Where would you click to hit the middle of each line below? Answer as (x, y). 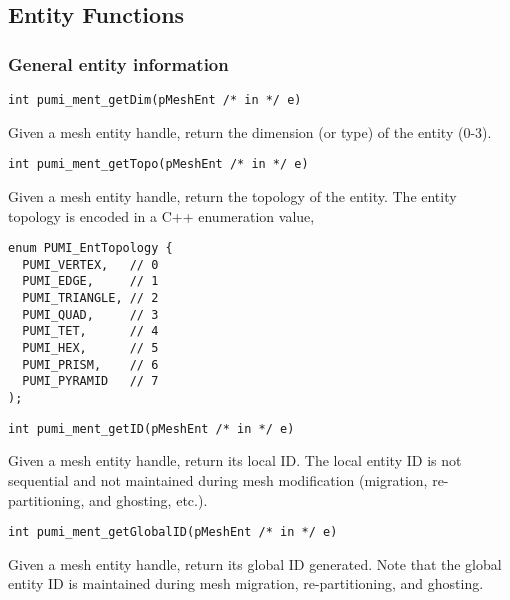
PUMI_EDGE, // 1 (90, 281)
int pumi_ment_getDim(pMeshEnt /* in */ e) (155, 100)
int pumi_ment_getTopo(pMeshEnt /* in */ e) (158, 164)
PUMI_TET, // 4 (90, 331)
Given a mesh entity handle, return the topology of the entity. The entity (232, 195)
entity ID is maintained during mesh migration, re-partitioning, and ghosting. (246, 583)
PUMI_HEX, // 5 (90, 348)
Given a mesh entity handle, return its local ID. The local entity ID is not (235, 460)
